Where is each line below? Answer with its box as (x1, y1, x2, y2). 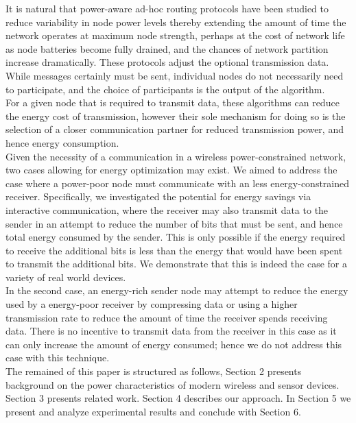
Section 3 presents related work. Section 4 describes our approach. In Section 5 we (5, 391, 351, 405)
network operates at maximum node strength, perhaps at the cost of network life (5, 28, 345, 43)
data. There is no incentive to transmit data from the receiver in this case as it (5, 324, 337, 338)
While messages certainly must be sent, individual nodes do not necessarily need (5, 68, 344, 82)
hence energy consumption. (5, 135, 119, 149)
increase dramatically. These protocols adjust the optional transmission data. (5, 55, 329, 69)
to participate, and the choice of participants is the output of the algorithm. (5, 82, 325, 96)
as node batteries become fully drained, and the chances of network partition (5, 41, 329, 56)
